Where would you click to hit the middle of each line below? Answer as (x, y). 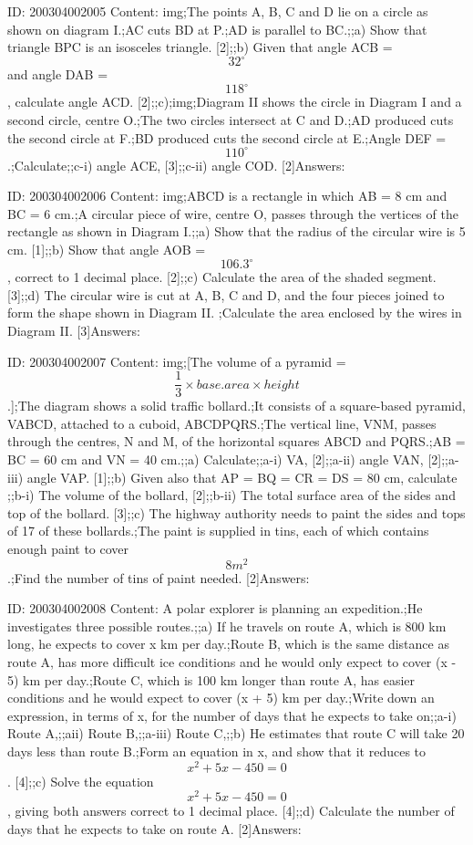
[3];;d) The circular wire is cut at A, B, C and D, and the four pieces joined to (226, 294)
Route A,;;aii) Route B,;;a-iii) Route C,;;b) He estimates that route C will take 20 (236, 733)
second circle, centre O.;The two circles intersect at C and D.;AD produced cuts (231, 119)
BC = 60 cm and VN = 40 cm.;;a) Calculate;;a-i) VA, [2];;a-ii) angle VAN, (216, 459)
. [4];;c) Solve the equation (81, 781)
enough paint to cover (68, 548)
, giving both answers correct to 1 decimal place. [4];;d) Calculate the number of (231, 811)
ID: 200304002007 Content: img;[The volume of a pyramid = (177, 361)
